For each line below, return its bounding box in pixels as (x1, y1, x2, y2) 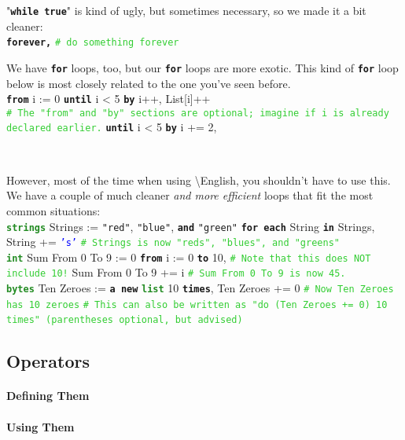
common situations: (6, 202, 101, 218)
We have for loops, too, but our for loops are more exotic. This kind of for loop (6, 59, 399, 75)
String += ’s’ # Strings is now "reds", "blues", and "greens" (6, 233, 340, 250)
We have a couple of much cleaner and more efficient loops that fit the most (6, 187, 374, 203)
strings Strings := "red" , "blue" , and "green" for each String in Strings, (6, 218, 375, 234)
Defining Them (6, 387, 90, 404)
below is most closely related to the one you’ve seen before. (6, 75, 291, 91)
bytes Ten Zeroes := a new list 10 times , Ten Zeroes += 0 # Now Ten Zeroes (6, 280, 394, 296)
